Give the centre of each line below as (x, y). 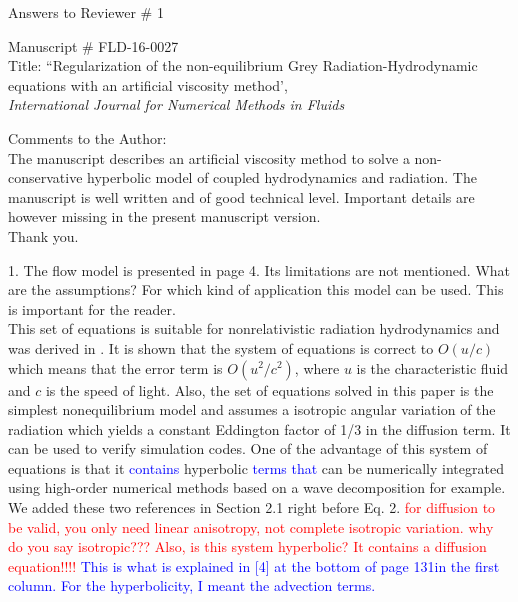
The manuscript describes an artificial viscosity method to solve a (209, 157)
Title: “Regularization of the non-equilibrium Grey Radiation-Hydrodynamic (243, 65)
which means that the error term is (115, 367)
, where (317, 367)
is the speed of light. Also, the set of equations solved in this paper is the (269, 389)
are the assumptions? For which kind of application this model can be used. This (256, 289)
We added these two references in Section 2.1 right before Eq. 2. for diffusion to (252, 507)
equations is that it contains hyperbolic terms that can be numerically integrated (256, 467)
